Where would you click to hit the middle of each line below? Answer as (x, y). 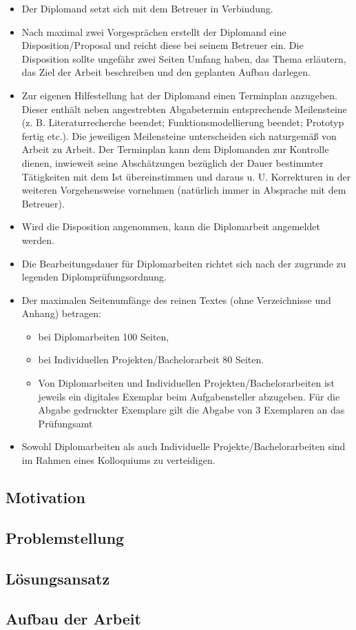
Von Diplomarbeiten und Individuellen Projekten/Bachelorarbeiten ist (186, 383)
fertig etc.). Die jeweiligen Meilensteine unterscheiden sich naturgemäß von (179, 135)
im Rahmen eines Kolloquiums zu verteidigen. (118, 460)
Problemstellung (65, 537)
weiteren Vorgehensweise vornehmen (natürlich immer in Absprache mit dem (184, 190)
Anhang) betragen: (61, 313)
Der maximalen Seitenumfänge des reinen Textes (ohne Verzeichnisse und (176, 299)
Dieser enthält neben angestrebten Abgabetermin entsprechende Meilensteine (184, 109)
